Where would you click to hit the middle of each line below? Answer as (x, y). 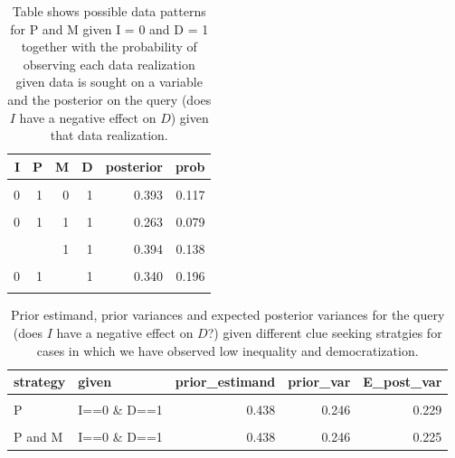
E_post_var (403, 382)
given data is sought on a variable (109, 82)
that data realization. (109, 135)
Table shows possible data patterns (109, 11)
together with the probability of (109, 47)
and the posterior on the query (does (109, 99)
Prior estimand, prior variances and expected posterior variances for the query (228, 315)
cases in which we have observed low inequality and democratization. (227, 350)
